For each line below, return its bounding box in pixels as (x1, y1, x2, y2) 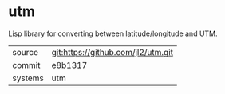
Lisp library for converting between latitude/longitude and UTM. (8, 29, 218, 38)
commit (12, 59, 41, 70)
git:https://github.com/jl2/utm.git (51, 46, 174, 57)
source (12, 46, 38, 57)
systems (12, 72, 44, 84)
